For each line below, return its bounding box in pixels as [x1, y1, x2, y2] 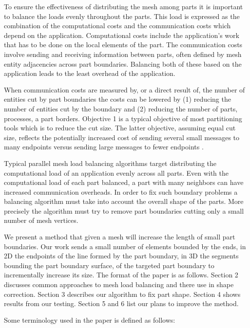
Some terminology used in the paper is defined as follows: [4, 314, 175, 325]
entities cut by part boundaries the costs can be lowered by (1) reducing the [4, 94, 231, 104]
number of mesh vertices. [4, 215, 78, 225]
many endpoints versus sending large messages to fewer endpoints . [4, 142, 204, 152]
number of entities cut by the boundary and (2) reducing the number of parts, [4, 103, 238, 113]
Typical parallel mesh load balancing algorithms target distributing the [4, 158, 216, 168]
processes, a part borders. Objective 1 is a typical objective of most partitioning [4, 113, 242, 123]
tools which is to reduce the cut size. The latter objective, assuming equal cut [4, 123, 236, 133]
